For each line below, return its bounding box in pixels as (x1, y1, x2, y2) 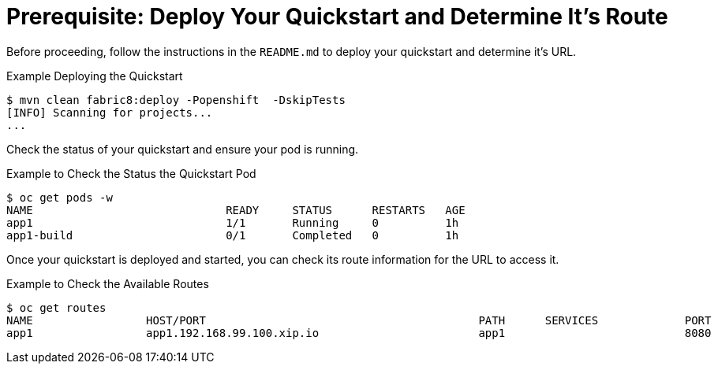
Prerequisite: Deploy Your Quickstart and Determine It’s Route (6, 3, 668, 30)
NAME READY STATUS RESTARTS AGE (6, 203, 466, 216)
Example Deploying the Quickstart (6, 68, 183, 83)
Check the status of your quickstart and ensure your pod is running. (6, 142, 359, 156)
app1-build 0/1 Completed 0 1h (6, 228, 459, 242)
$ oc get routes (6, 301, 107, 314)
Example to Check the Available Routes (6, 276, 209, 290)
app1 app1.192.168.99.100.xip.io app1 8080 (6, 326, 712, 339)
